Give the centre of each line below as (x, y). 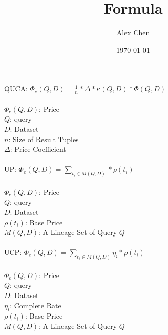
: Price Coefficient (38, 149)
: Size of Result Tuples (44, 139)
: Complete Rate (36, 305)
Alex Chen (133, 33)
